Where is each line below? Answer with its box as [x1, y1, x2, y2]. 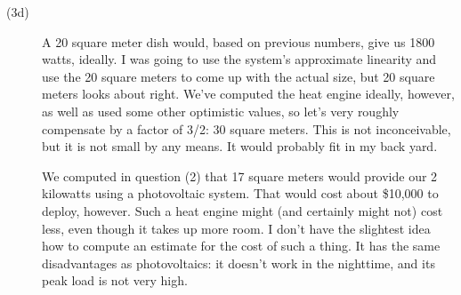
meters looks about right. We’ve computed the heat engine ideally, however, [42, 84, 455, 103]
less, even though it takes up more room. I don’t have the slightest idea [42, 219, 431, 237]
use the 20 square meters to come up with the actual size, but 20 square [42, 67, 435, 85]
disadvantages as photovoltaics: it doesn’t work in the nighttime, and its [42, 253, 435, 272]
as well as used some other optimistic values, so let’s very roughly [42, 101, 400, 120]
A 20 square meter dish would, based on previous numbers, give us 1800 [42, 32, 435, 51]
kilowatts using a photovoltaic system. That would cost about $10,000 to [42, 184, 439, 203]
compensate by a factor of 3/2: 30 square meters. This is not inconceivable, [42, 119, 451, 138]
